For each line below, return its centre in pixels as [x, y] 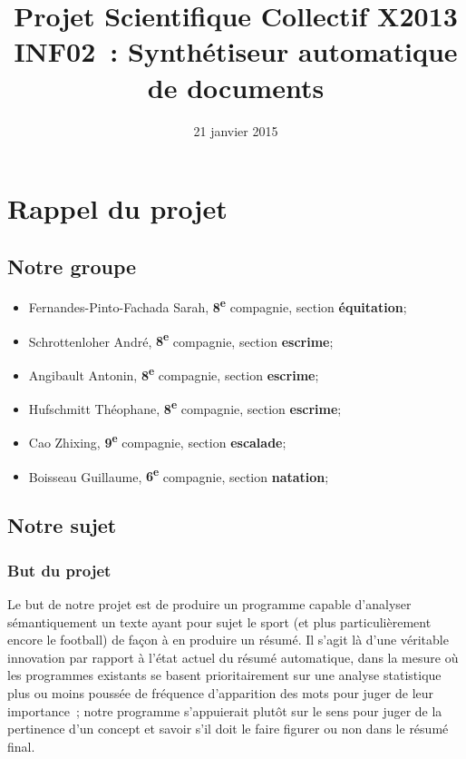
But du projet [59, 570]
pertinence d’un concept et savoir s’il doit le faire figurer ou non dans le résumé [228, 729]
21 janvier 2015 [236, 130]
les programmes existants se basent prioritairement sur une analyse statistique [224, 675]
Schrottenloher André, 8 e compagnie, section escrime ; [181, 340]
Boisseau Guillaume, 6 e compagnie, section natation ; [179, 475]
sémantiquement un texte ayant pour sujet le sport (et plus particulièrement [219, 621]
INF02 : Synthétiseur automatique [236, 51]
